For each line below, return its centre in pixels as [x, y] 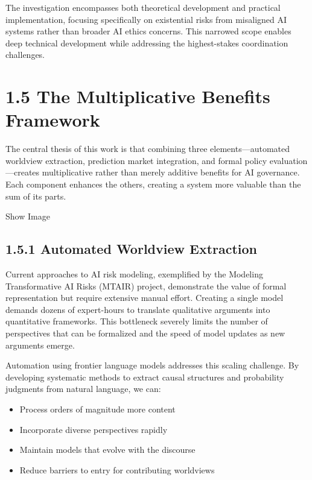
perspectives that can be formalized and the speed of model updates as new [145, 333]
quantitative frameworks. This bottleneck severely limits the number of [137, 321]
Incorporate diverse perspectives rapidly [94, 429]
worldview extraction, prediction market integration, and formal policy [136, 160]
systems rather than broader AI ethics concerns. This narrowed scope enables [148, 31]
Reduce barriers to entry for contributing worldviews [117, 469]
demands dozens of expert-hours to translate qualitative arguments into [138, 309]
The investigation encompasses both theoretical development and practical [143, 7]
